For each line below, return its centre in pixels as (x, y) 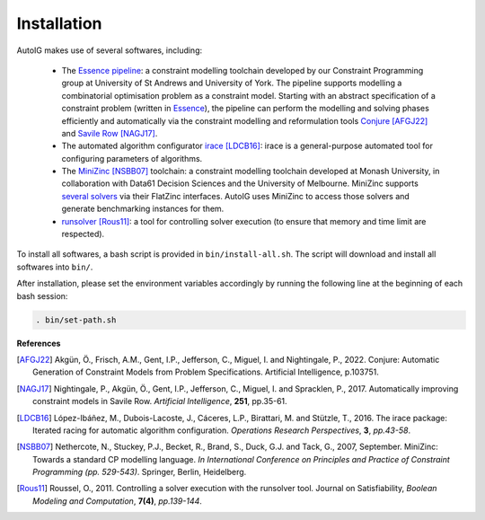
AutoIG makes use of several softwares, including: (110, 50)
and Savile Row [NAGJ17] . (110, 133)
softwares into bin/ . (55, 267)
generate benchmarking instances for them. (143, 209)
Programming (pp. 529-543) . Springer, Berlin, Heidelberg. (140, 472)
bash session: (42, 295)
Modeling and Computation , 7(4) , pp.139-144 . (117, 501)
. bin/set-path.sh (76, 320)
